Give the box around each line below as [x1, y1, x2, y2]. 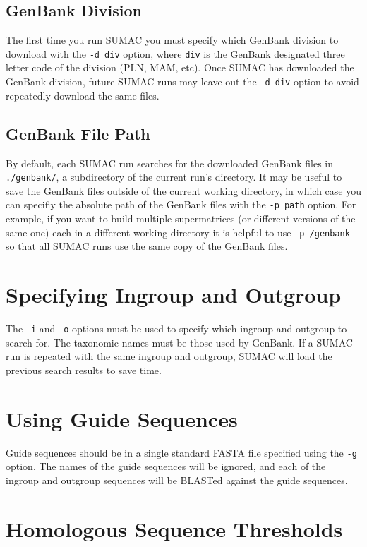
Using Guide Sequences [6, 404, 238, 433]
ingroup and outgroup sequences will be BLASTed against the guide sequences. [6, 472, 348, 487]
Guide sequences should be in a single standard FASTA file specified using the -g [6, 445, 357, 459]
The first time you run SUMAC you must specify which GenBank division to [6, 32, 339, 47]
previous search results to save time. [6, 362, 162, 377]
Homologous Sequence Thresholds [6, 514, 343, 543]
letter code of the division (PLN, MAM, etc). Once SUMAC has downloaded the [6, 60, 354, 75]
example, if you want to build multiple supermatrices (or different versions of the [6, 211, 356, 225]
